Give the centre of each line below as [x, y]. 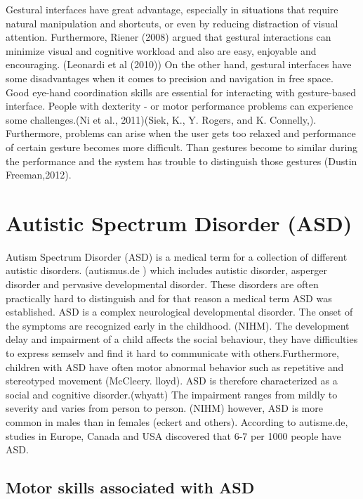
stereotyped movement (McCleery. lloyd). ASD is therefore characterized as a [172, 381]
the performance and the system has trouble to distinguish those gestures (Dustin [181, 161]
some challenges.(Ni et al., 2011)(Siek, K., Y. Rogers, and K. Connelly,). [161, 119]
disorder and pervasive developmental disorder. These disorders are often [162, 284]
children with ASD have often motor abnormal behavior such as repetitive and [175, 367]
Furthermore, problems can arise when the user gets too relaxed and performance [181, 133]
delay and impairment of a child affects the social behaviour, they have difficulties [182, 339]
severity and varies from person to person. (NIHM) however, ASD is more [164, 408]
